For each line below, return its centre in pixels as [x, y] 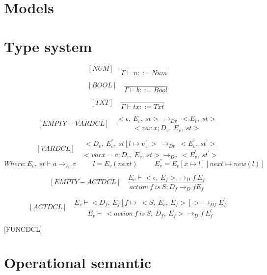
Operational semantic [78, 262]
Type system [48, 46]
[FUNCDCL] [23, 229]
